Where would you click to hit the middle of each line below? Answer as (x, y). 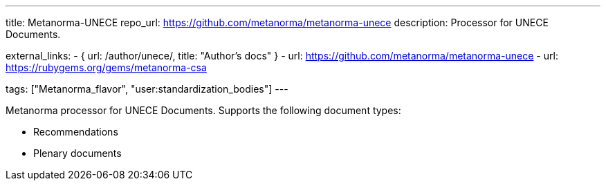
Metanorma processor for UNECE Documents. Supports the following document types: (203, 110)
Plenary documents (77, 153)
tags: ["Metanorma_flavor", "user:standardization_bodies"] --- (147, 89)
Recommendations (76, 132)
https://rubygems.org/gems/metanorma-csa (106, 67)
